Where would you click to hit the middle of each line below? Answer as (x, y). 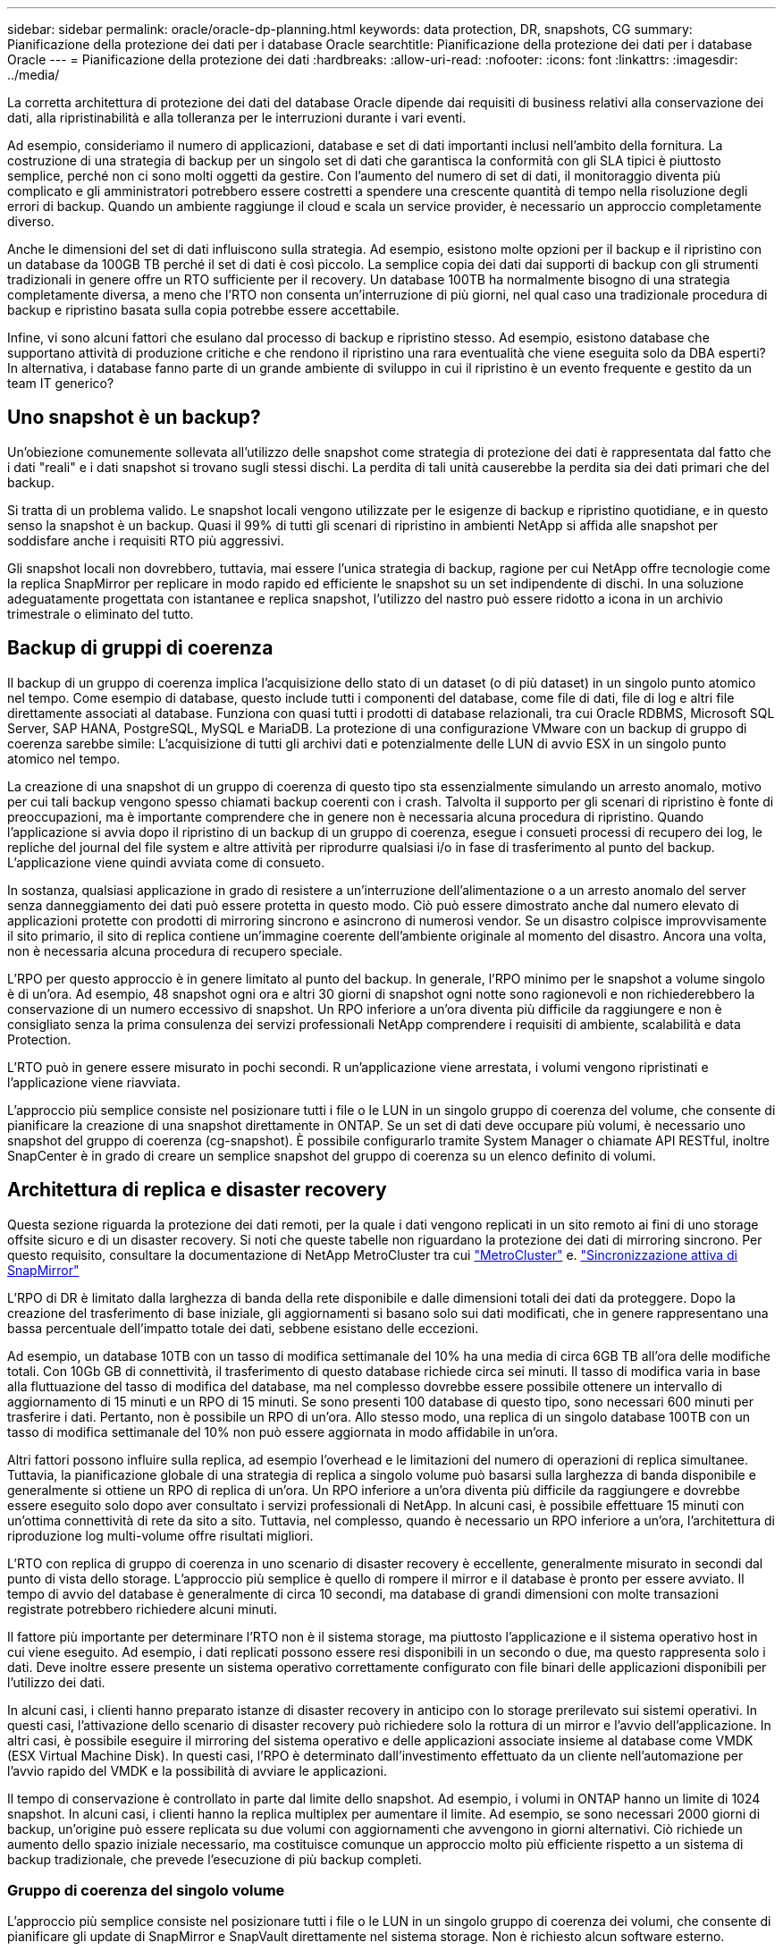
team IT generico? (61, 383)
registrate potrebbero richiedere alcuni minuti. (143, 1609)
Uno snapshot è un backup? (134, 418)
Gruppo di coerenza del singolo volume (146, 1890)
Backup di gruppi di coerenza (140, 648)
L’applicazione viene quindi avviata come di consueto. (166, 862)
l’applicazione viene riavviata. (94, 1082)
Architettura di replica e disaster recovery (197, 1190)
